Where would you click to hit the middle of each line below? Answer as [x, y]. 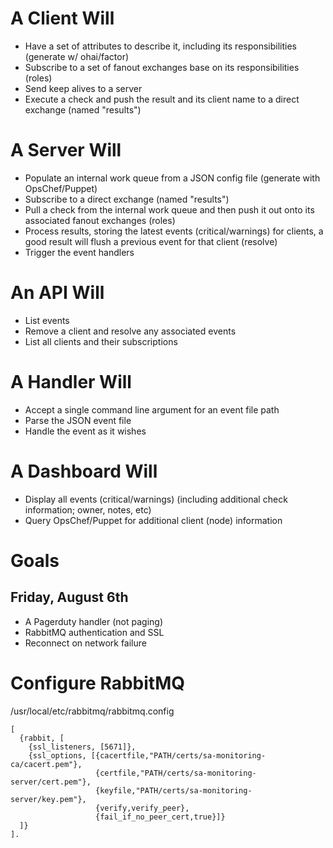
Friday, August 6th [69, 597]
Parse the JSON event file [78, 420]
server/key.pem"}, [48, 799]
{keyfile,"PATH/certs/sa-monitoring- [174, 790]
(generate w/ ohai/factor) [77, 56]
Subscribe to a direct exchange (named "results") [127, 199]
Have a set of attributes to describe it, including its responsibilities [160, 46]
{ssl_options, [57, 755]
